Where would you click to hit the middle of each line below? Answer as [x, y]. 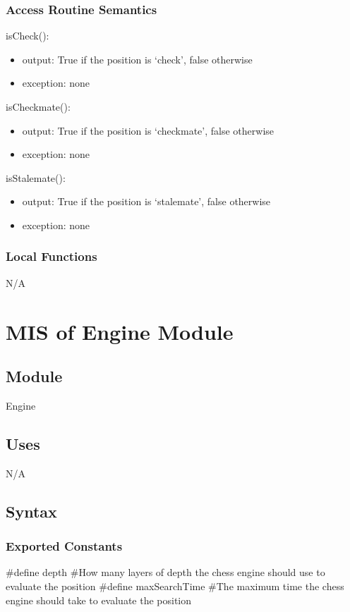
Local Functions [52, 256]
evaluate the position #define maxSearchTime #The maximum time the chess [175, 586]
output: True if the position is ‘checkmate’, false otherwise [148, 130]
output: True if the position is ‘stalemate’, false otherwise [146, 201]
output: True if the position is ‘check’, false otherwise [137, 59]
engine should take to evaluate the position [99, 600]
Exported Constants [64, 546]
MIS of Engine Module [120, 331]
